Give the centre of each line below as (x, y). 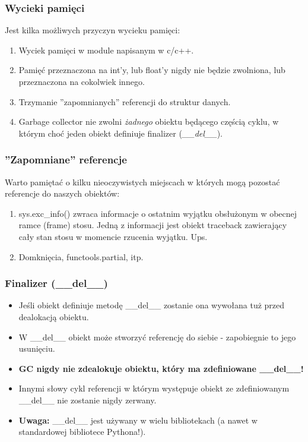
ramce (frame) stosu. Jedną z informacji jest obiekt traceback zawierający (153, 225)
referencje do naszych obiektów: (62, 193)
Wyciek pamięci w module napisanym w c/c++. (106, 50)
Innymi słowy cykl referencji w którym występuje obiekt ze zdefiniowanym (154, 388)
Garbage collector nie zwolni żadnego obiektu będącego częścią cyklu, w (149, 121)
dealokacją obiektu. (54, 316)
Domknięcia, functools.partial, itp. (81, 256)
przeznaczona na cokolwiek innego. (82, 81)
